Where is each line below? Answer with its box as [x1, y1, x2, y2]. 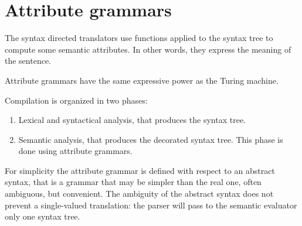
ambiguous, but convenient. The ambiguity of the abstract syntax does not [5, 187, 274, 200]
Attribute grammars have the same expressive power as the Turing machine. [5, 74, 279, 86]
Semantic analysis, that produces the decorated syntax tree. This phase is [18, 133, 283, 145]
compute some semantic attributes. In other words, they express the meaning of [5, 43, 291, 55]
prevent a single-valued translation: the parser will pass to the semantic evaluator [5, 198, 297, 211]
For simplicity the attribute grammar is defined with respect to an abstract [5, 164, 275, 176]
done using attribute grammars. [18, 145, 133, 157]
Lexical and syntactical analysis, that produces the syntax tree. [18, 114, 246, 126]
